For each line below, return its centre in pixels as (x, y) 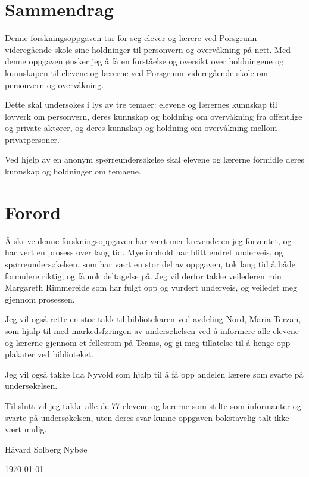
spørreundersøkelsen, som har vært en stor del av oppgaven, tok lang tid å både (150, 264)
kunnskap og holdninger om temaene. (73, 171)
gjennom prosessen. (40, 299)
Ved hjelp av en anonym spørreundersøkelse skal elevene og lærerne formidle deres (155, 159)
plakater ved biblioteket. (49, 354)
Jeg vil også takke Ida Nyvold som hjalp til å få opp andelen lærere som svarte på (154, 374)
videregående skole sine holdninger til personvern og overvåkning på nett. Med (148, 49)
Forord (33, 212)
